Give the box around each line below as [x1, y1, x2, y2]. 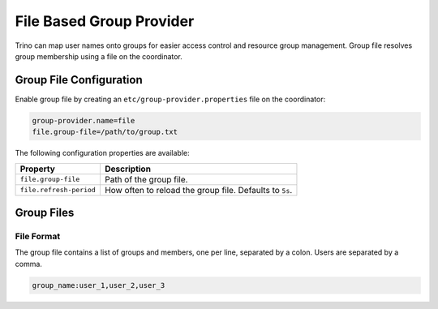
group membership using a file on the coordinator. [15, 51, 182, 61]
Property [19, 163, 56, 174]
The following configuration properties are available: [15, 148, 190, 158]
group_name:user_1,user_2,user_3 [32, 281, 165, 290]
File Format [15, 230, 61, 242]
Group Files [15, 206, 75, 220]
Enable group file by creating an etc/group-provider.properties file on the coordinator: [15, 94, 326, 104]
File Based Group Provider [15, 12, 195, 30]
